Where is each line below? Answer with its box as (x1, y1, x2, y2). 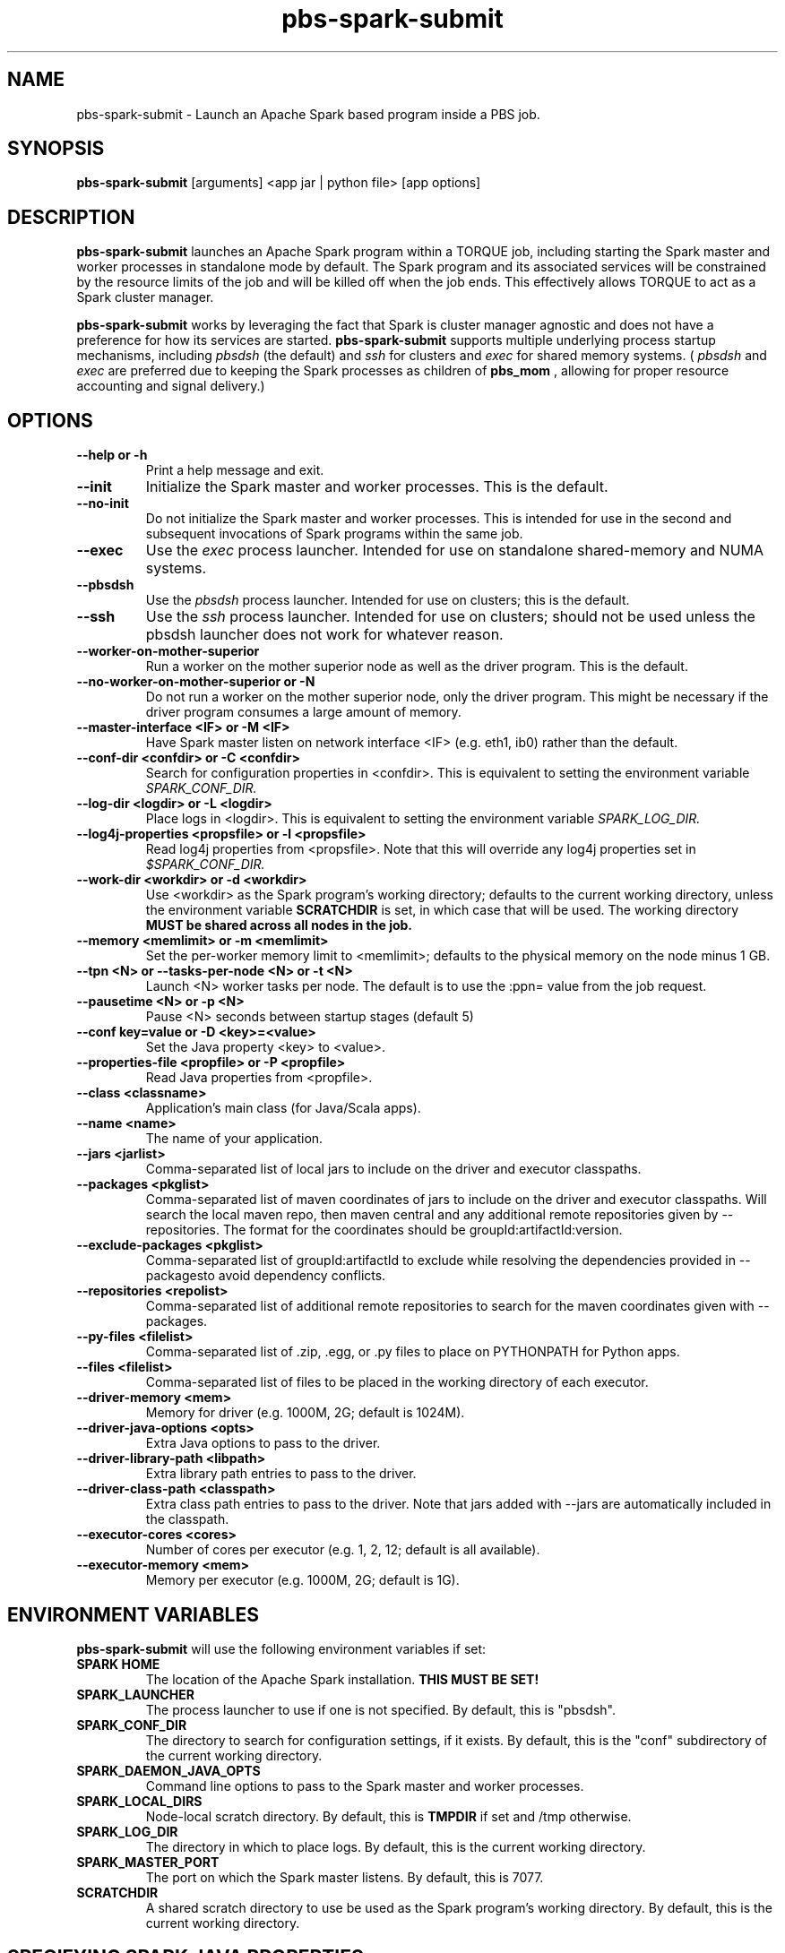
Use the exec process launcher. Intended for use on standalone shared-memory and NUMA (145, 541, 764, 560)
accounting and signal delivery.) (76, 378, 265, 394)
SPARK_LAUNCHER (76, 1686, 194, 1702)
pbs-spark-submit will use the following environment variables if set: (76, 1640, 487, 1656)
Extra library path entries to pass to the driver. (145, 1466, 417, 1482)
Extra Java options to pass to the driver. (145, 1435, 381, 1451)
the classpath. (145, 1511, 229, 1527)
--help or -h (76, 447, 148, 463)
